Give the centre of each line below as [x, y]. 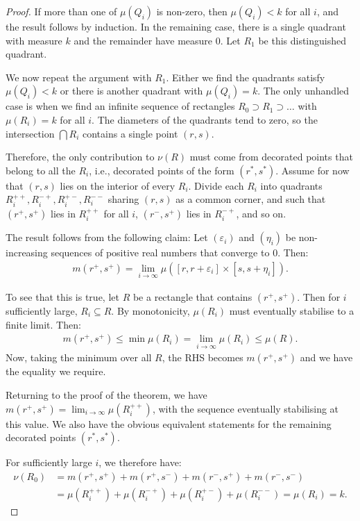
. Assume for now [312, 170]
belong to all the [41, 170]
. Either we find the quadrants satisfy [246, 77]
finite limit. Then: [43, 324]
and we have [326, 357]
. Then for [319, 297]
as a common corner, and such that [251, 199]
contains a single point [130, 133]
